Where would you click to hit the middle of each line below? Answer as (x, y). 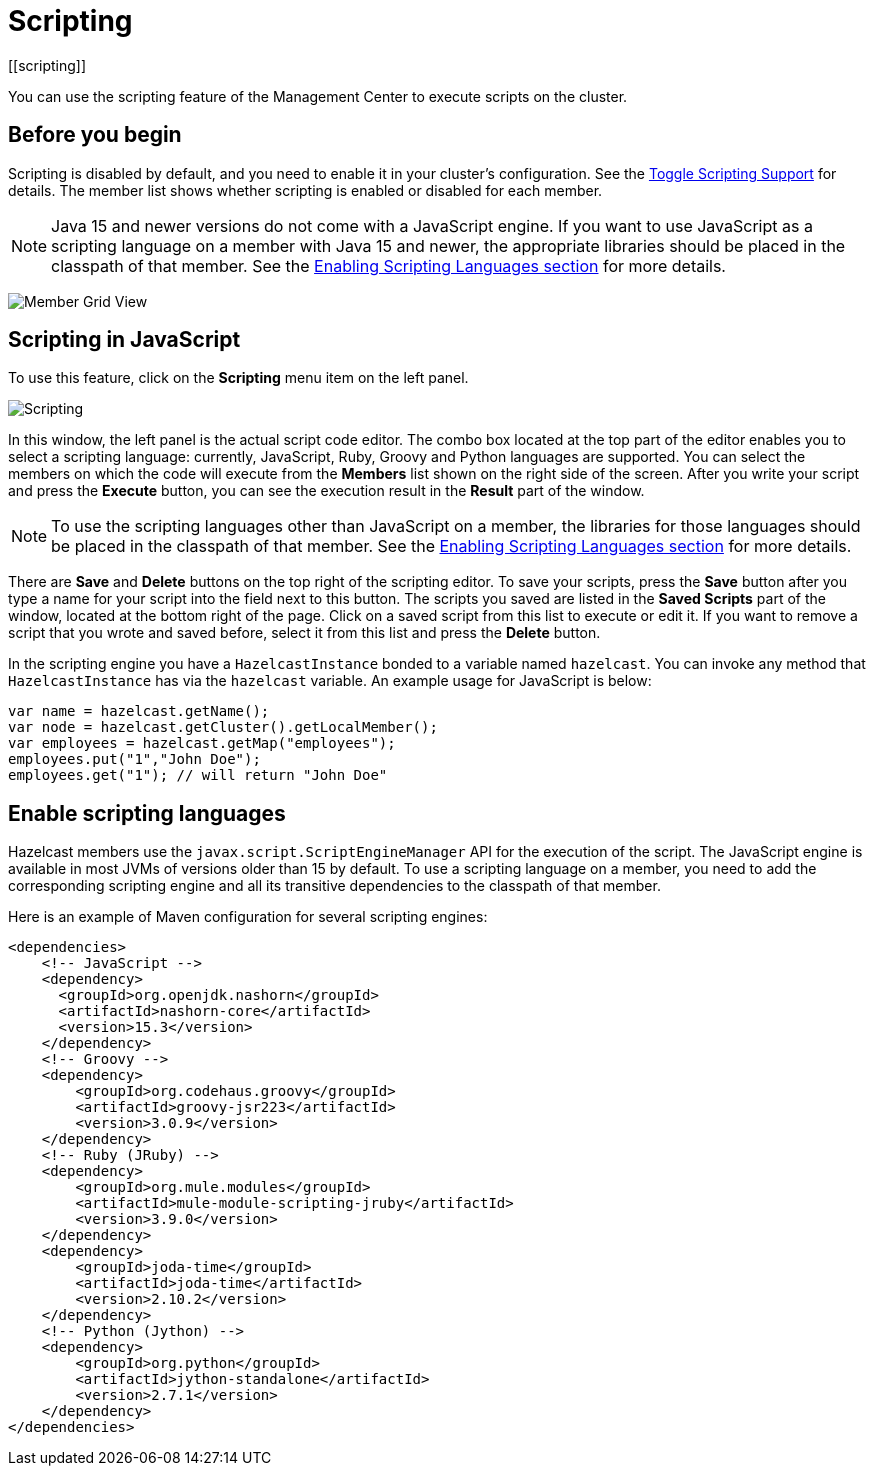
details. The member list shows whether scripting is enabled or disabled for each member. (305, 190)
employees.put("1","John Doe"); (134, 759)
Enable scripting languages (147, 813)
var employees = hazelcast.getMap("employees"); (202, 743)
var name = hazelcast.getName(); (139, 711)
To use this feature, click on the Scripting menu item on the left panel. (238, 378)
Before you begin (95, 135)
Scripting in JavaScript (124, 340)
